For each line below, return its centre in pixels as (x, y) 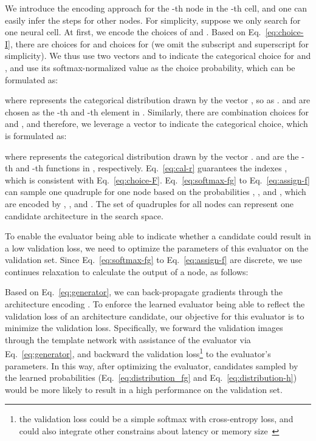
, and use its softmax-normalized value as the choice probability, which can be (150, 67)
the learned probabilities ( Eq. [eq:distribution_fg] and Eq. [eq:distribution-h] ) (151, 378)
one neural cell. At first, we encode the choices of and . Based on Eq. (133, 32)
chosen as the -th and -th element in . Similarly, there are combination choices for (157, 111)
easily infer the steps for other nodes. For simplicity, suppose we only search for (153, 20)
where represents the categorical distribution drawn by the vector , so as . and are (158, 100)
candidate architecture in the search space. (84, 215)
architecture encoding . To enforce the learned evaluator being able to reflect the (155, 304)
